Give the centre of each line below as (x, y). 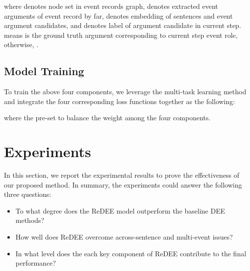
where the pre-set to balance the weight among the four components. (107, 118)
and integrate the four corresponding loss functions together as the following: (120, 101)
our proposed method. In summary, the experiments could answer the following (123, 184)
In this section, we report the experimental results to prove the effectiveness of (122, 175)
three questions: (28, 194)
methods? (30, 220)
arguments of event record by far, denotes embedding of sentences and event (118, 15)
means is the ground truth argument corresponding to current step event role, (121, 35)
